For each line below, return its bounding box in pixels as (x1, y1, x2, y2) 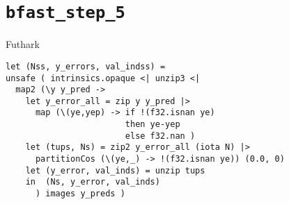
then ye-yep (125, 119, 180, 130)
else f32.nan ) (125, 130, 196, 141)
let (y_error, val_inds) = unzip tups (25, 165, 205, 176)
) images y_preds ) (35, 189, 125, 199)
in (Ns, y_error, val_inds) (25, 177, 160, 187)
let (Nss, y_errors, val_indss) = (6, 61, 166, 71)
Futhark (6, 37, 40, 51)
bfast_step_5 (6, 3, 125, 23)
